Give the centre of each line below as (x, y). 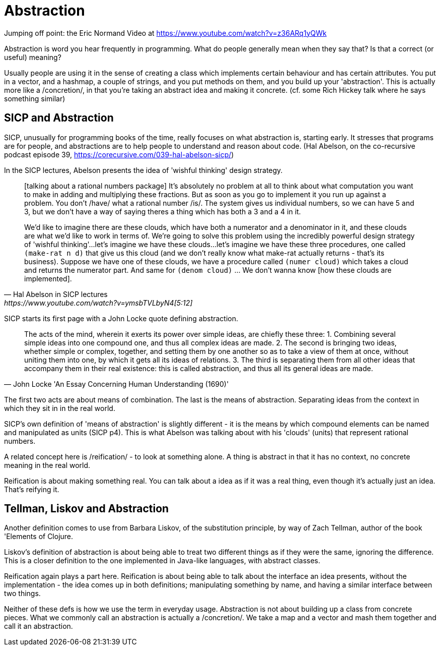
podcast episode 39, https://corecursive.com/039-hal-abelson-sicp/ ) (119, 154)
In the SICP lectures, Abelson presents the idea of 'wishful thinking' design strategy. (143, 170)
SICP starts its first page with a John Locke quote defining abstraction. (121, 318)
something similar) (35, 98)
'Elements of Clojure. (39, 537)
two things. (22, 594)
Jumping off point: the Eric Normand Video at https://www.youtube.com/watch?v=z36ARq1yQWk (165, 33)
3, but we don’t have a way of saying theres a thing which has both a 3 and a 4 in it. (163, 211)
